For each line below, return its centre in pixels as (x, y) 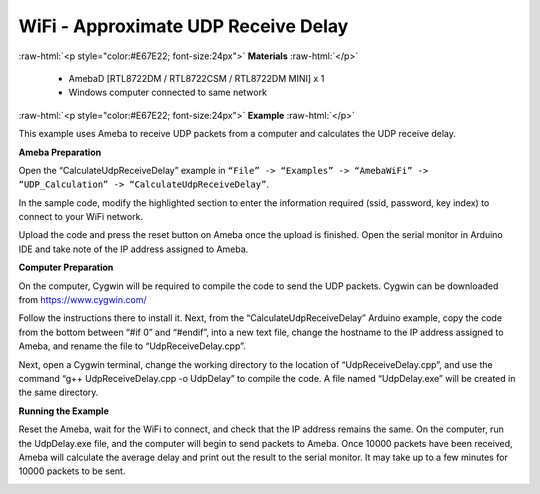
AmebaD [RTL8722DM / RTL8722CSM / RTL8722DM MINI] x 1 (196, 78)
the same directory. (58, 392)
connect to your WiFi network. (81, 217)
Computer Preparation (66, 267)
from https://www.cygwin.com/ (82, 300)
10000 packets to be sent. (72, 471)
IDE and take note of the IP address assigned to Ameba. (133, 249)
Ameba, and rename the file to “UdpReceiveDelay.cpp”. (132, 346)
